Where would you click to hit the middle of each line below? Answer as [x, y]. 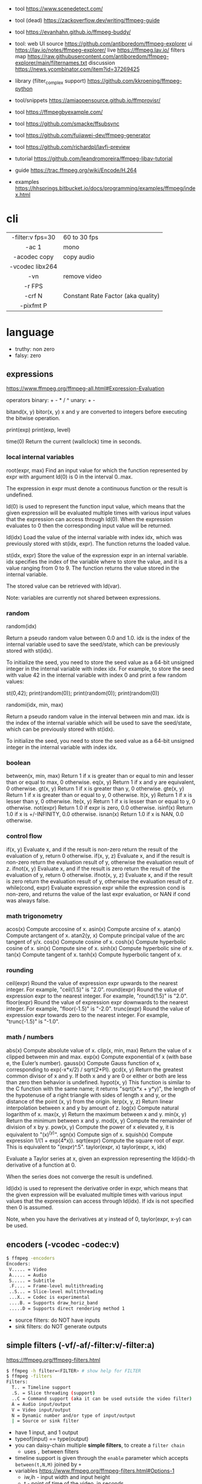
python [24, 88]
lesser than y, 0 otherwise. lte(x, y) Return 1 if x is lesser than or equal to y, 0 [101, 801]
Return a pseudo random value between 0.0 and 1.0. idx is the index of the [98, 638]
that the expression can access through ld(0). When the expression [90, 519]
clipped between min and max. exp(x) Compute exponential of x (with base [99, 1057]
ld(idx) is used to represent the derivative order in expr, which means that [97, 1188]
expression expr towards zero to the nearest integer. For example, [88, 1015]
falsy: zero [28, 355]
